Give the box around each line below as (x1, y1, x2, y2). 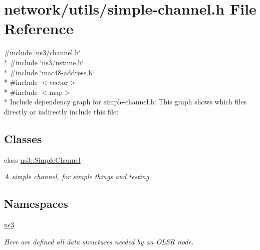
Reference (4, 18, 74, 39)
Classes (4, 131, 42, 146)
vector (49, 77, 68, 87)
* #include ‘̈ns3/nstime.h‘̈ (4, 57, 84, 67)
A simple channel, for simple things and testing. (4, 171, 151, 182)
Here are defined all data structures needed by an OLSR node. (4, 236, 194, 246)
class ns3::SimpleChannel (4, 154, 81, 165)
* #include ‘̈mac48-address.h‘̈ (4, 67, 94, 77)
